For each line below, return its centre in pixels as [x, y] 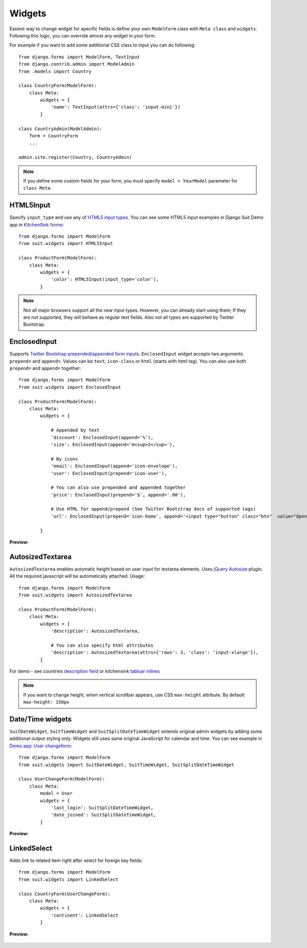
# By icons [64, 459]
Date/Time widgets [40, 719]
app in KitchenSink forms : [37, 224]
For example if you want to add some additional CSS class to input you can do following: [102, 45]
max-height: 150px [46, 702]
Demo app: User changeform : [41, 746]
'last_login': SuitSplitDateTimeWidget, [102, 808]
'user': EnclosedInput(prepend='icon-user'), [109, 473]
